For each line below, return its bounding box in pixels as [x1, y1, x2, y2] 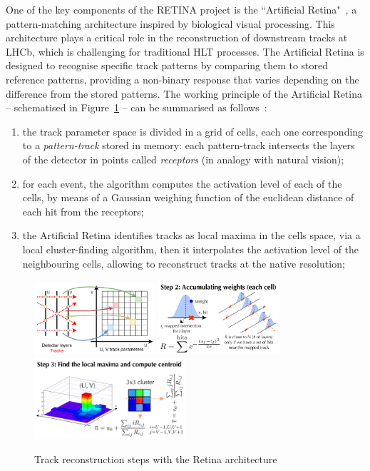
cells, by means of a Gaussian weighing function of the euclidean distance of [22, 190, 354, 205]
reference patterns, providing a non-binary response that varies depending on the [6, 71, 359, 86]
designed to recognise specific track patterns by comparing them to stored [6, 58, 329, 73]
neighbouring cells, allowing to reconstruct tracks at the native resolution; [22, 255, 345, 270]
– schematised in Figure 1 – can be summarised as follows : [6, 100, 267, 115]
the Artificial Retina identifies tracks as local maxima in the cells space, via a [22, 228, 361, 243]
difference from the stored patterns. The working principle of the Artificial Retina [6, 86, 362, 101]
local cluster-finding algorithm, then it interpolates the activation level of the [22, 241, 359, 256]
